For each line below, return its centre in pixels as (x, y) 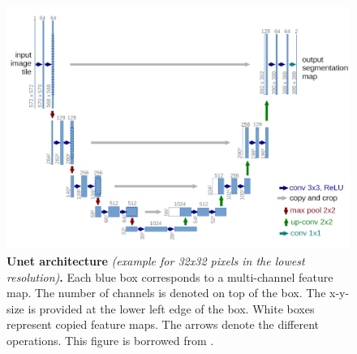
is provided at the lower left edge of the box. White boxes (171, 308)
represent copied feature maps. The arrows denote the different (163, 324)
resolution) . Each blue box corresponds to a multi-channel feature (170, 276)
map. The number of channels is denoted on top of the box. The (166, 293)
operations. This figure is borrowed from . (110, 340)
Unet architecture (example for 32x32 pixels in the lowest (156, 260)
